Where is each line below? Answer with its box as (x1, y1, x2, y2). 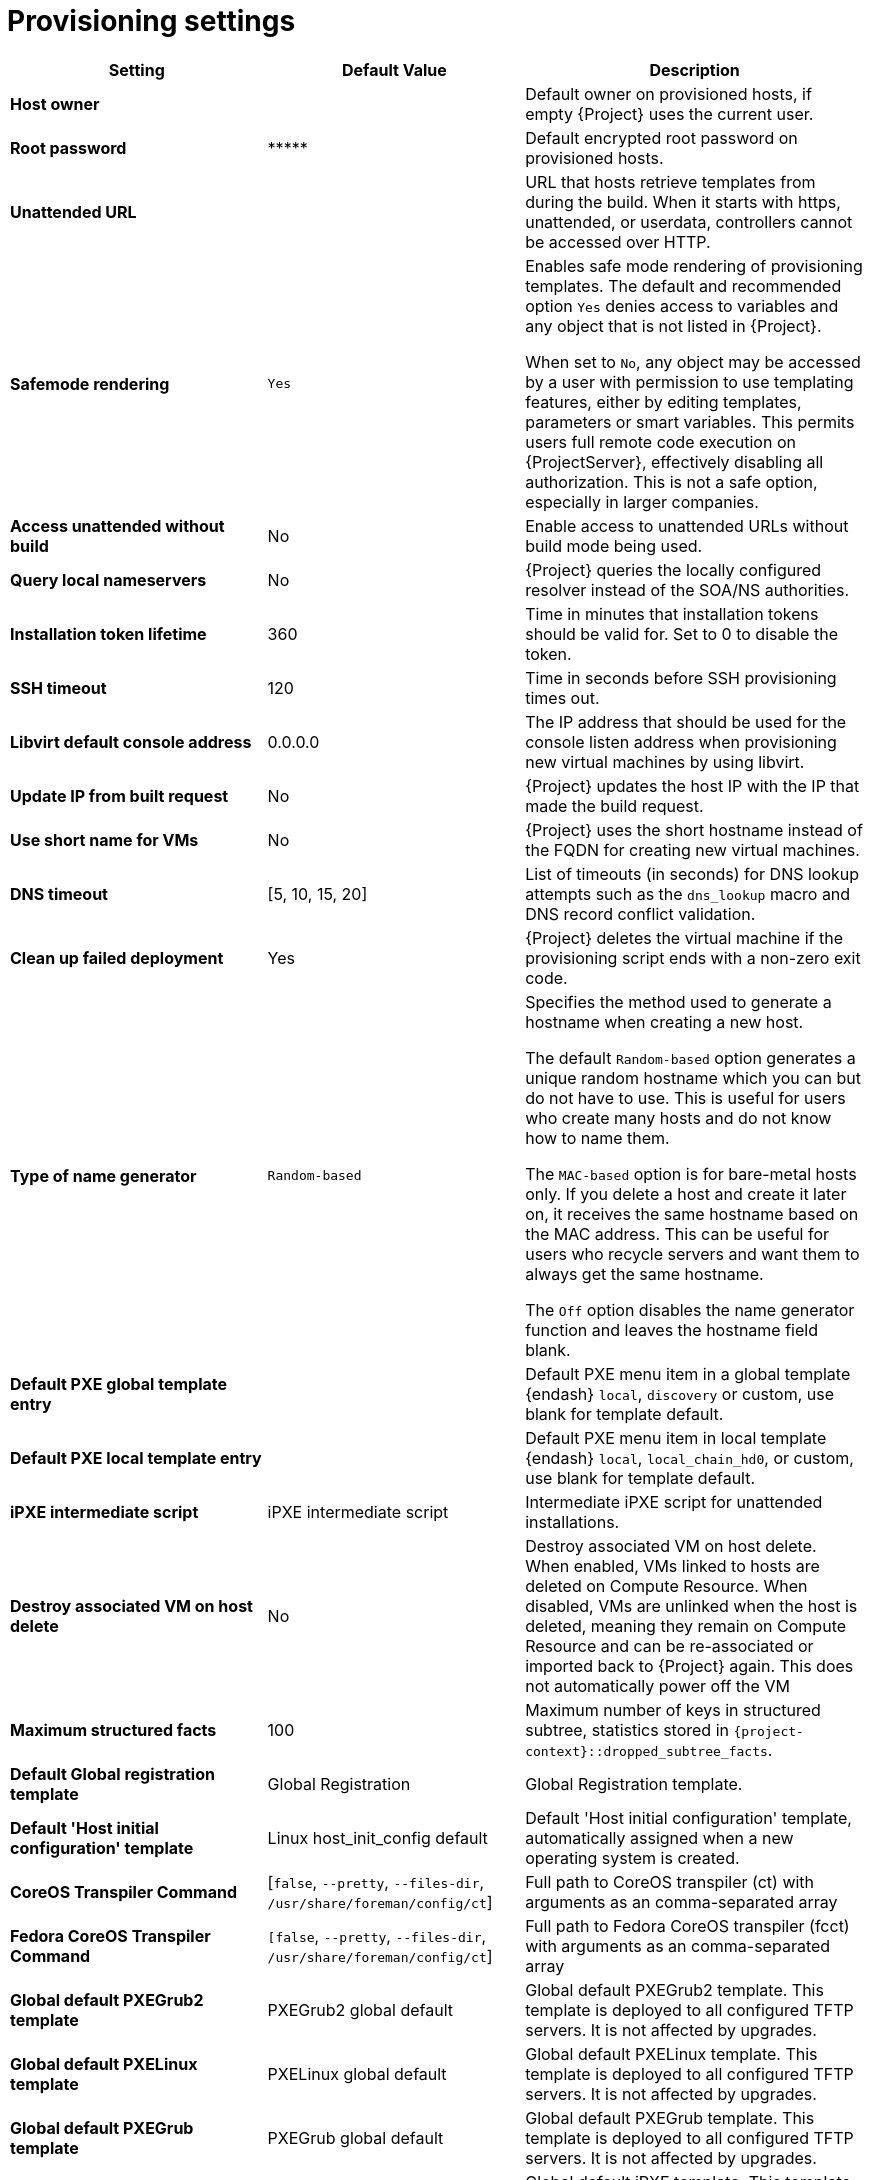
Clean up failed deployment (10, 947, 224, 968)
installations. (525, 1511, 620, 1532)
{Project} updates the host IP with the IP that (525, 775, 860, 796)
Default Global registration (10, 1763, 215, 1784)
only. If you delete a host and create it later (525, 1183, 847, 1204)
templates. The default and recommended (525, 275, 842, 296)
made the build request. (525, 795, 704, 816)
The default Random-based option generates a (525, 1047, 856, 1068)
